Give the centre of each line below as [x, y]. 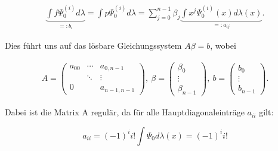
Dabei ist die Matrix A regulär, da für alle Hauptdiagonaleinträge [125, 112]
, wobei [223, 45]
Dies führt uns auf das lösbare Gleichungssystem [93, 45]
